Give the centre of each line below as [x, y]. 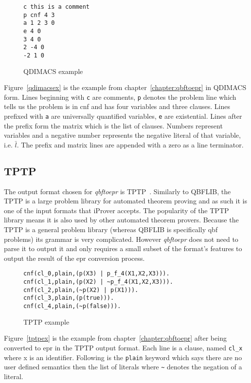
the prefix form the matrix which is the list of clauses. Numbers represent [113, 125]
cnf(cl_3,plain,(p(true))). [69, 298]
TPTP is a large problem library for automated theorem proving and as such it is [125, 201]
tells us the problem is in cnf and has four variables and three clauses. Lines [117, 106]
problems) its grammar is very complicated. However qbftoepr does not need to [121, 239]
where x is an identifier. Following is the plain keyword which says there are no [123, 357]
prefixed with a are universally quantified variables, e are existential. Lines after [123, 116]
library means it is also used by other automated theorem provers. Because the [121, 220]
